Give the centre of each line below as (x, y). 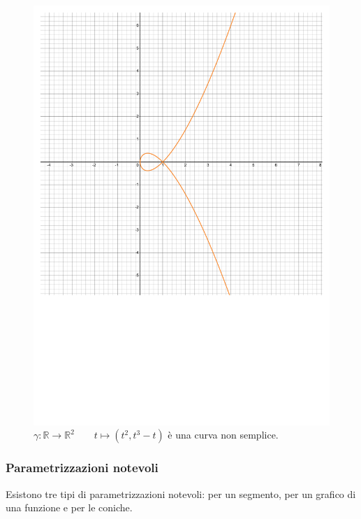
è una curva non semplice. (223, 435)
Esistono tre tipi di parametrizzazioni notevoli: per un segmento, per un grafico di (181, 493)
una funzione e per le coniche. (69, 507)
